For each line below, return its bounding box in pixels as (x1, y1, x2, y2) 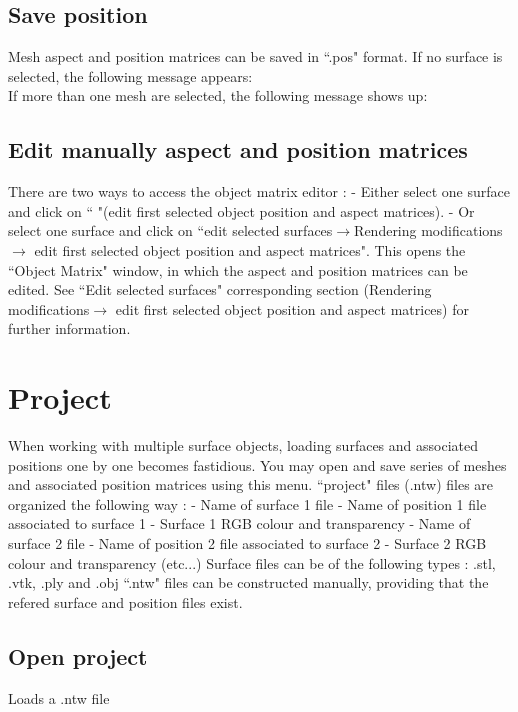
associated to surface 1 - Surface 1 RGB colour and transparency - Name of (8, 513, 471, 534)
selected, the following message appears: (8, 65, 253, 86)
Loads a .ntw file (8, 687, 110, 708)
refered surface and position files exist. (8, 591, 243, 612)
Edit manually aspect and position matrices (8, 134, 468, 165)
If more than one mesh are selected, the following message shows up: (8, 85, 428, 106)
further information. (8, 318, 131, 339)
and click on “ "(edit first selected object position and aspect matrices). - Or (8, 200, 475, 221)
